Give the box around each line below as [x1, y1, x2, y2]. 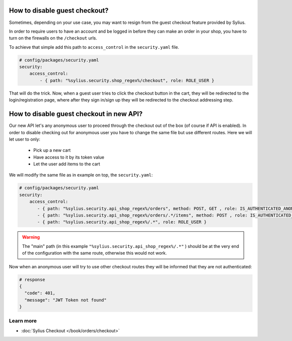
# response [19, 277, 45, 282]
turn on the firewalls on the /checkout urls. [9, 35, 97, 41]
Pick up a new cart [33, 147, 71, 153]
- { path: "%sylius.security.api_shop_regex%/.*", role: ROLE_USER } [37, 220, 207, 225]
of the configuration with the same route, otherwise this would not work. [22, 250, 167, 256]
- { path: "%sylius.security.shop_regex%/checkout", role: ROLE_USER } [39, 78, 215, 83]
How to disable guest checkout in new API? [9, 110, 143, 118]
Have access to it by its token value [33, 154, 105, 160]
